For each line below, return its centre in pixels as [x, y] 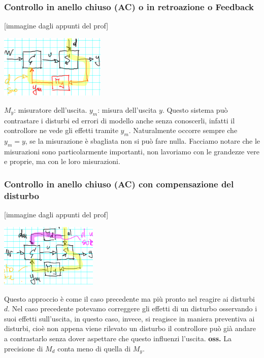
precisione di [24, 348]
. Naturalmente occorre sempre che [183, 130]
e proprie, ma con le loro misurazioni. [62, 161]
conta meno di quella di [94, 348]
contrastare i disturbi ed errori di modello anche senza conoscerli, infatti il [120, 120]
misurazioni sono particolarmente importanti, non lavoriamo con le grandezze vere [132, 151]
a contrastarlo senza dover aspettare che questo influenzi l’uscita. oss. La [118, 338]
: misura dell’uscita [127, 109]
